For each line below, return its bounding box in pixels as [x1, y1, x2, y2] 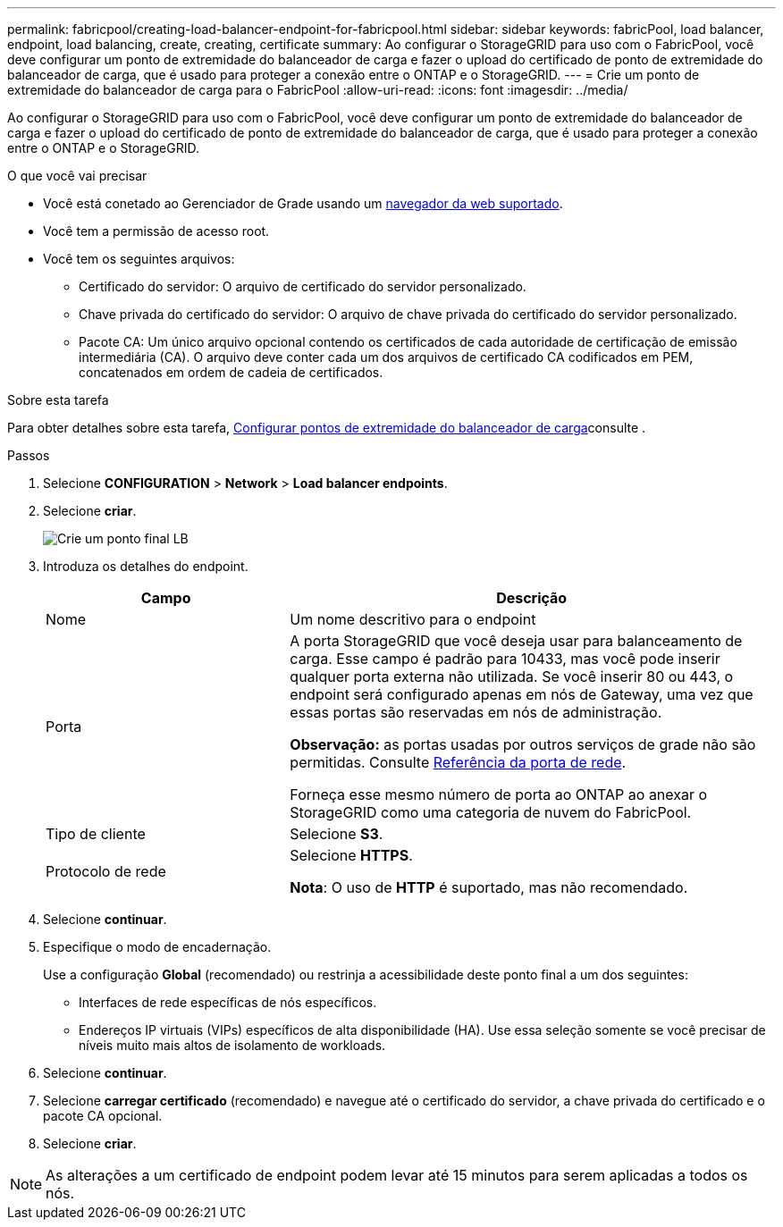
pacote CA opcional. [43, 1108, 163, 1123]
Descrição [496, 589, 568, 607]
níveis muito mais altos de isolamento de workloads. [79, 1038, 386, 1053]
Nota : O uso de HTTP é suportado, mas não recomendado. [290, 878, 688, 896]
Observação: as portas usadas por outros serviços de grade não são [290, 735, 756, 753]
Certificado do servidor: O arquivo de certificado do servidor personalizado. [79, 279, 526, 294]
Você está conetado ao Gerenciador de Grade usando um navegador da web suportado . [43, 196, 563, 211]
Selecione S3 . [290, 825, 383, 843]
